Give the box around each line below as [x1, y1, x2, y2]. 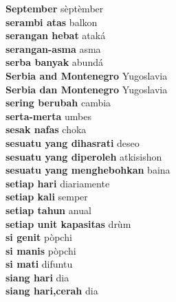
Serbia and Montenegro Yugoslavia [5, 68, 168, 82]
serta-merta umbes [5, 108, 91, 123]
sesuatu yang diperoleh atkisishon [5, 149, 162, 163]
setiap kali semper [5, 189, 88, 204]
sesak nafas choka [5, 122, 87, 137]
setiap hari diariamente [5, 176, 110, 190]
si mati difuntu [5, 257, 73, 271]
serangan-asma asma [5, 41, 101, 56]
